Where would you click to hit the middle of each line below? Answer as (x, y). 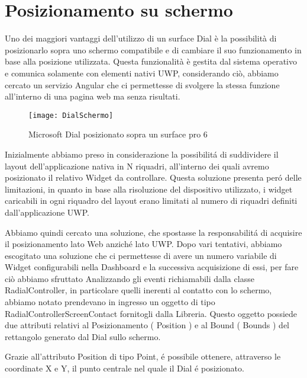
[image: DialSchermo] (71, 115)
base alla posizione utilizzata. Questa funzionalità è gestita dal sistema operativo (151, 61)
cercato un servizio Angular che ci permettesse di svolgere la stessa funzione (142, 84)
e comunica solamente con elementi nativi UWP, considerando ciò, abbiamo (142, 73)
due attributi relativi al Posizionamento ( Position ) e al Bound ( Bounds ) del (147, 325)
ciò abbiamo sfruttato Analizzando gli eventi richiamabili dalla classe (130, 278)
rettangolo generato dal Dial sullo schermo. (83, 336)
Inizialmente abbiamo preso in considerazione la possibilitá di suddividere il (142, 154)
